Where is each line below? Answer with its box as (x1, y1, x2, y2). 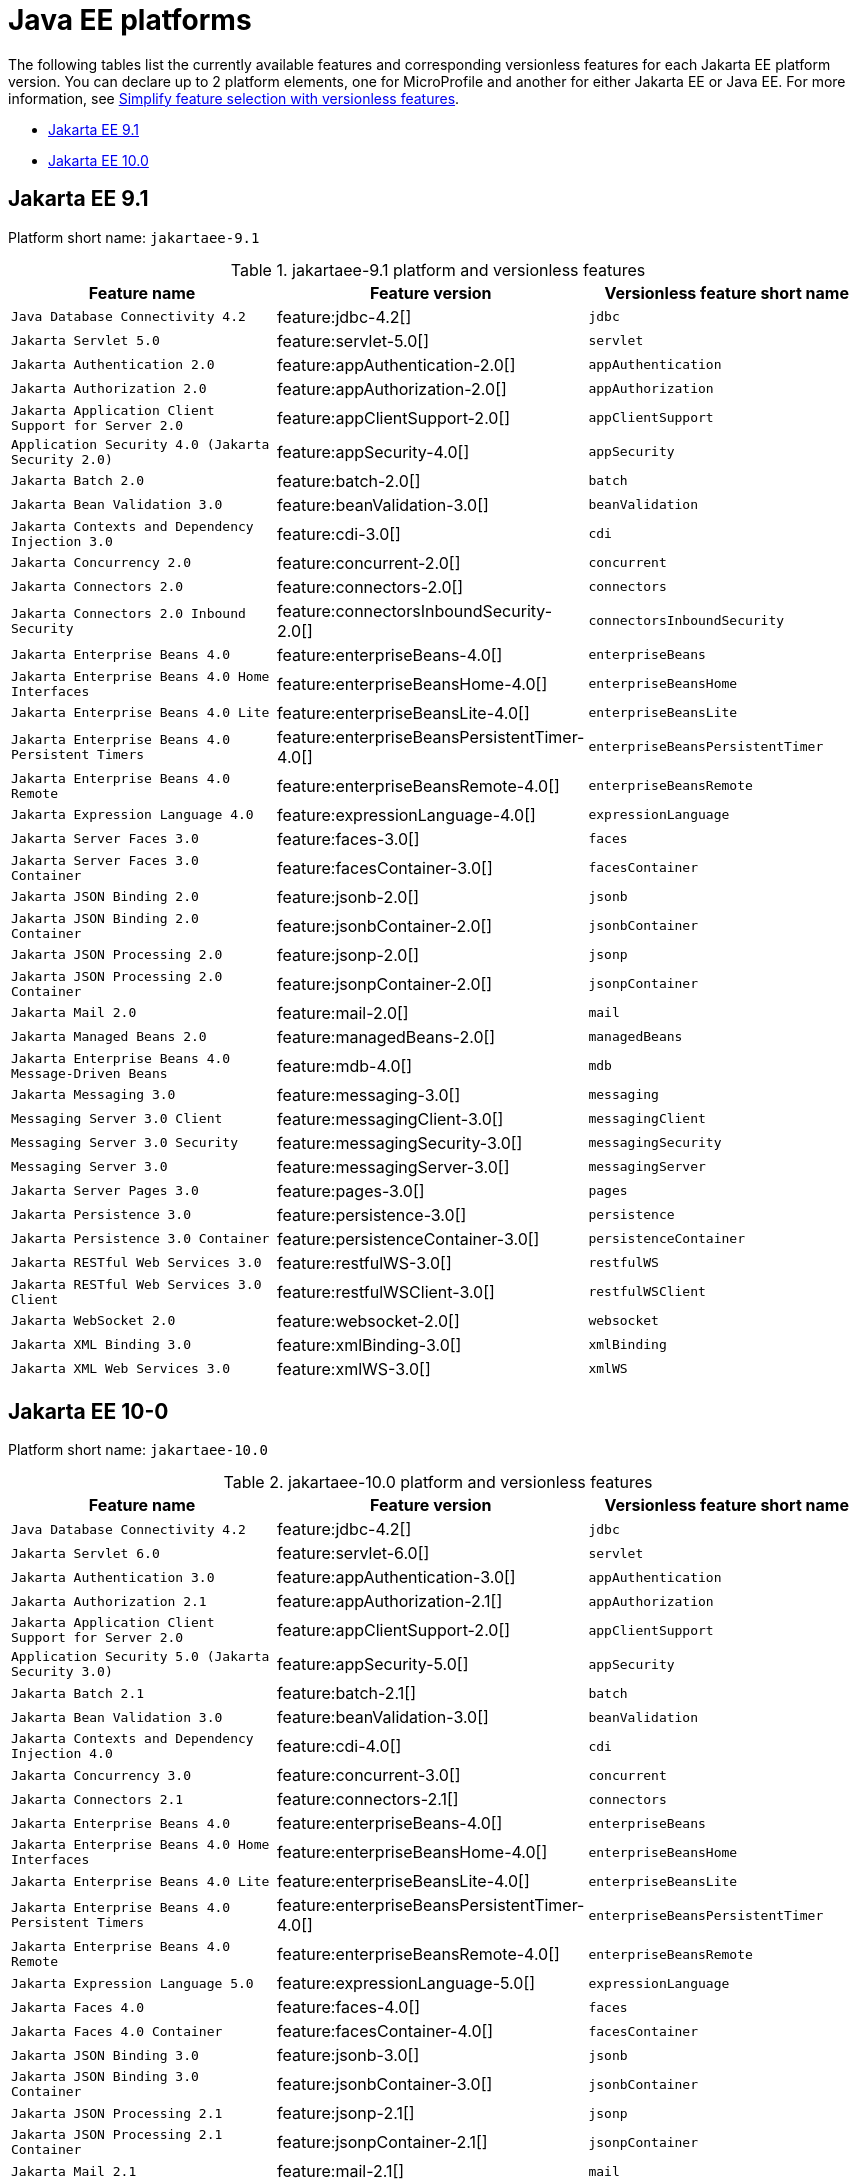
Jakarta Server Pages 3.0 (11, 1183, 199, 1199)
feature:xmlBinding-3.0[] (277, 1334, 462, 1355)
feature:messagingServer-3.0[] (277, 1156, 510, 1177)
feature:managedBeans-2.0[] (277, 1026, 496, 1047)
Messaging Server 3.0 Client (11, 1111, 223, 1127)
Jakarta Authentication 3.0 (11, 1569, 215, 1585)
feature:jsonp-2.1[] (277, 2103, 415, 2124)
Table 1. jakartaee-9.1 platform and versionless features (230, 259, 646, 280)
